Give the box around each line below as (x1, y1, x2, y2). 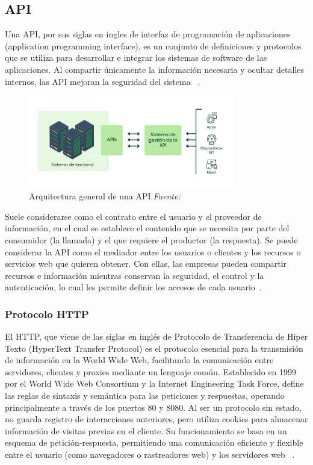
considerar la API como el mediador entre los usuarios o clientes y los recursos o (5, 245, 301, 258)
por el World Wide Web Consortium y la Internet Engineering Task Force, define (5, 377, 304, 390)
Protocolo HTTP (5, 306, 89, 321)
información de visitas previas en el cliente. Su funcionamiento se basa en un (5, 424, 287, 437)
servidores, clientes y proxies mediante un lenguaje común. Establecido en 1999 (5, 365, 297, 378)
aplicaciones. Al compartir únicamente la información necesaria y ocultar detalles (5, 63, 305, 75)
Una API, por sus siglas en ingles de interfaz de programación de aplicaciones (5, 28, 291, 40)
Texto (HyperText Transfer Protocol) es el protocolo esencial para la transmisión (5, 342, 303, 354)
